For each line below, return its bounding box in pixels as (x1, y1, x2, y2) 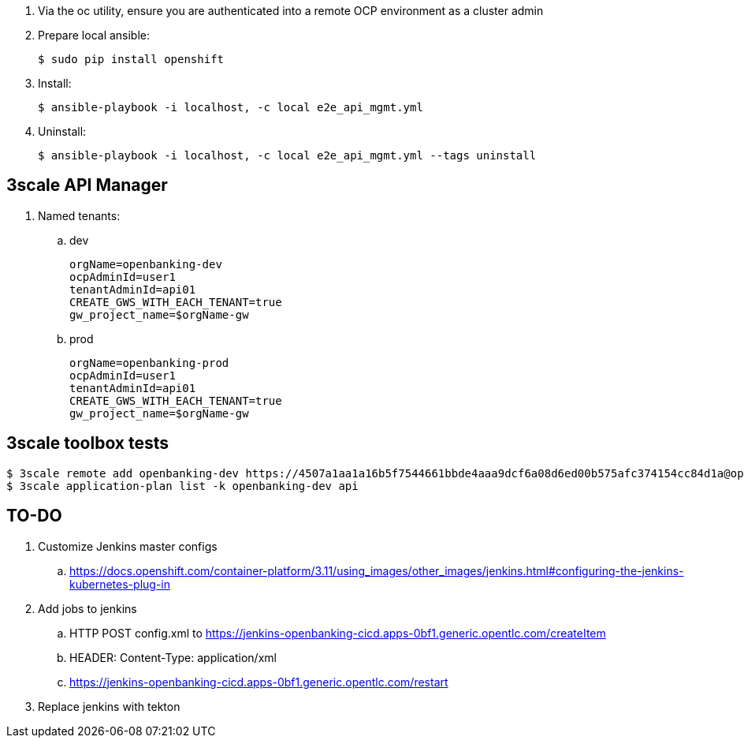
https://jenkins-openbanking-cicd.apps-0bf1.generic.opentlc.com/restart (69, 675, 448, 689)
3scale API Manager (6, 175, 168, 196)
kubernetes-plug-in (69, 577, 170, 591)
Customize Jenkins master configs (38, 539, 218, 553)
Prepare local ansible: (38, 28, 151, 42)
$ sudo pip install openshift (38, 53, 225, 65)
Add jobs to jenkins (38, 601, 137, 615)
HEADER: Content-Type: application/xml (69, 650, 277, 664)
